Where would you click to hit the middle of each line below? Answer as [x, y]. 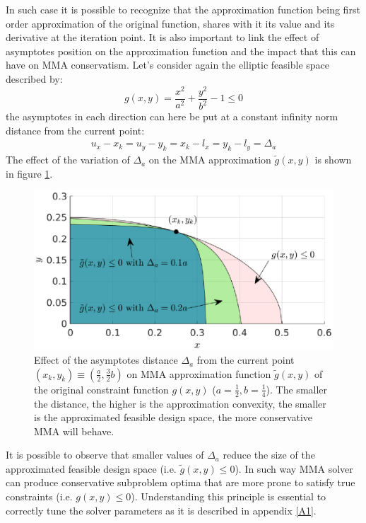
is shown [333, 160]
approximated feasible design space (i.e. [91, 468]
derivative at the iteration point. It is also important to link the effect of [163, 37]
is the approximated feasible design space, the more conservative [173, 417]
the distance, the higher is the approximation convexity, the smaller [180, 403]
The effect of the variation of [68, 160]
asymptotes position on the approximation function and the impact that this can [181, 51]
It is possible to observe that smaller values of [105, 455]
